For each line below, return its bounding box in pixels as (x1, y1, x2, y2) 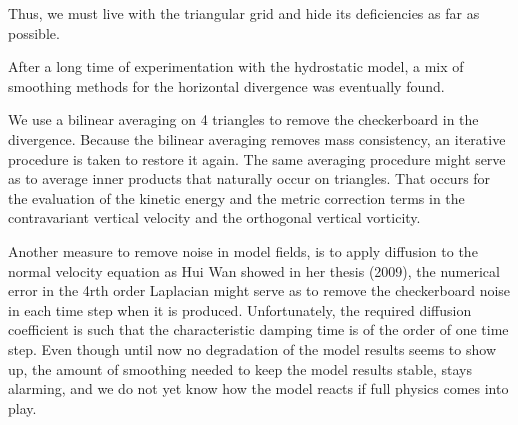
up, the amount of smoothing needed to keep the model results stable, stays (8, 358, 473, 379)
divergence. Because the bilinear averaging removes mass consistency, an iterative (8, 128, 506, 149)
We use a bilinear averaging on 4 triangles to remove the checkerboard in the (8, 109, 479, 130)
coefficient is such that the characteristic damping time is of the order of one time (8, 319, 509, 340)
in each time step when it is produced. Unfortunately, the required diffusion (8, 299, 472, 320)
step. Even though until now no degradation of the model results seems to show (8, 338, 496, 359)
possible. (8, 22, 60, 43)
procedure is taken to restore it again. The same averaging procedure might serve (8, 148, 506, 169)
